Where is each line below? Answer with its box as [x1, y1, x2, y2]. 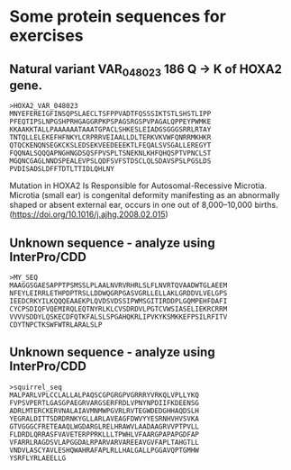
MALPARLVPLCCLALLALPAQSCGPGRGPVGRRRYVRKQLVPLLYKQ [9, 390, 200, 400]
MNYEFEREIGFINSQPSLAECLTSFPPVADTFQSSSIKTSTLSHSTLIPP [9, 110, 212, 119]
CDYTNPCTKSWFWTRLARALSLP [9, 321, 103, 330]
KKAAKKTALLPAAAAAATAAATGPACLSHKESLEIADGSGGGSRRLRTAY [9, 125, 212, 134]
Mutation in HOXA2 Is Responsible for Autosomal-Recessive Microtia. [9, 180, 268, 191]
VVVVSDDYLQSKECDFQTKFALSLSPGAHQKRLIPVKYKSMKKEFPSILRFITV [9, 312, 228, 321]
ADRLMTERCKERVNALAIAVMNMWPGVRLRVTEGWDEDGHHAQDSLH [9, 406, 200, 415]
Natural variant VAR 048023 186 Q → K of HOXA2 [9, 61, 282, 78]
